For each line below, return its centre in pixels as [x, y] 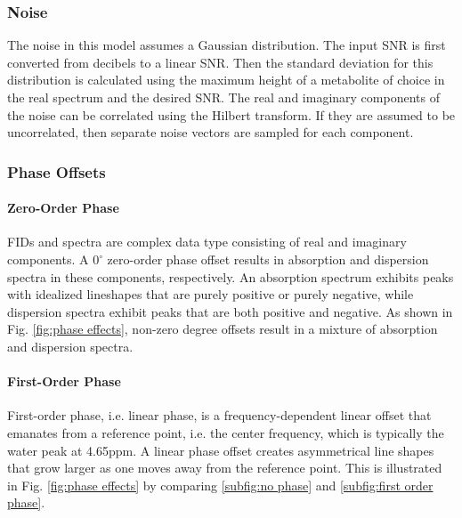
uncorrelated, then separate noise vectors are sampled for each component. [211, 132]
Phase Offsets [57, 171]
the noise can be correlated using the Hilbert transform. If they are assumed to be [231, 114]
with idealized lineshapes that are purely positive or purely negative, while [211, 294]
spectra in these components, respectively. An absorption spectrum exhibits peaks [231, 276]
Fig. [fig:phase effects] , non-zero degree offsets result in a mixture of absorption [223, 329]
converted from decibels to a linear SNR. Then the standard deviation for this [220, 62]
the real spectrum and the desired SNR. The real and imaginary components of [223, 97]
